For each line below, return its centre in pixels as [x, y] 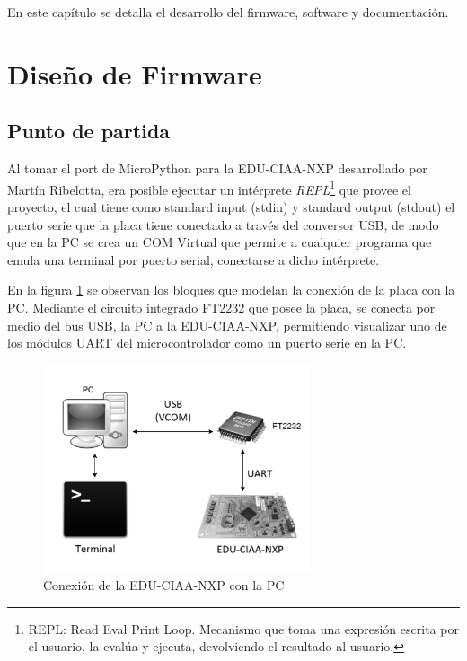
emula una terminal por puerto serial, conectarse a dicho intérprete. [194, 259]
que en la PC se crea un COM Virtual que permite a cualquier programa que [220, 242]
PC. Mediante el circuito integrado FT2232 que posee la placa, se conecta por [221, 307]
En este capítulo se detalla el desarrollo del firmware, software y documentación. [228, 12]
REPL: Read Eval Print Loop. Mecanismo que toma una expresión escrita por [243, 628]
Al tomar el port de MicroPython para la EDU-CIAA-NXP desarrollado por [217, 168]
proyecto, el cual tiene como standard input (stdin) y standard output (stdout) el [231, 207]
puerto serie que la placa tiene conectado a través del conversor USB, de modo [223, 224]
